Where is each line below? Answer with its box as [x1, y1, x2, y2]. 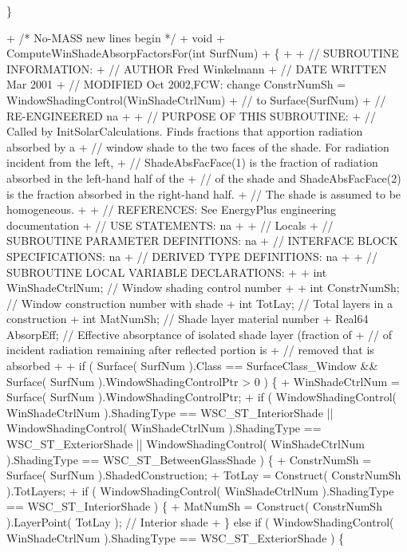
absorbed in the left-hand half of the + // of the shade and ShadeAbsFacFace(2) [6, 169, 401, 186]
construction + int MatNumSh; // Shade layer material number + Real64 [6, 310, 369, 327]
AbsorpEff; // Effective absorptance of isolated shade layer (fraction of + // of [6, 325, 393, 342]
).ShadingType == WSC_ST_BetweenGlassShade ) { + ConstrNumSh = [6, 451, 372, 467]
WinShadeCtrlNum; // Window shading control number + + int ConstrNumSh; [6, 279, 400, 296]
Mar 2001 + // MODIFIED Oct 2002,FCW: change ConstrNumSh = [6, 76, 346, 93]
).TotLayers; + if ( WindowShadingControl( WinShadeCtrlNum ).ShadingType [6, 482, 394, 499]
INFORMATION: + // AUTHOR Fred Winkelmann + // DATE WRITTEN [6, 60, 387, 77]
